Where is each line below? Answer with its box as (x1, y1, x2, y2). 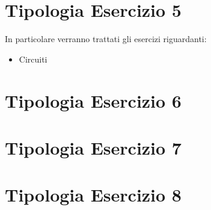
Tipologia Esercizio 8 (5, 182, 182, 207)
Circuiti (19, 52, 47, 65)
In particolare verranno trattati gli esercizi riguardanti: (5, 32, 207, 45)
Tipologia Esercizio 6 (5, 88, 182, 113)
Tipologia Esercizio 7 (5, 135, 182, 159)
